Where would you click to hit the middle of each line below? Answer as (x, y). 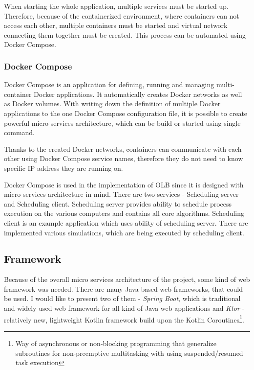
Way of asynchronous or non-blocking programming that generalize (116, 343)
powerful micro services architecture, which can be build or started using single (122, 123)
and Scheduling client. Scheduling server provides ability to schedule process (118, 203)
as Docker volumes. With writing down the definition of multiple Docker (112, 104)
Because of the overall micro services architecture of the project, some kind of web (127, 279)
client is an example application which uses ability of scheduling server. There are (126, 222)
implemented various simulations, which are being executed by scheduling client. (124, 232)
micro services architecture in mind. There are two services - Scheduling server (121, 194)
